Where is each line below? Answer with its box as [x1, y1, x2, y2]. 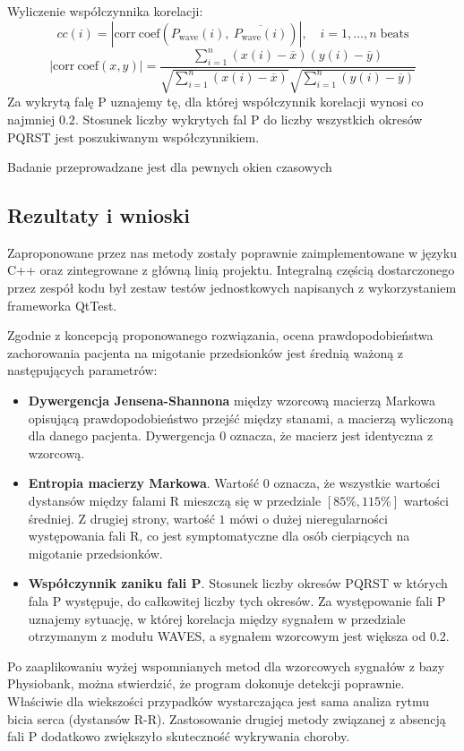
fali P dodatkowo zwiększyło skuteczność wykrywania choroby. [7, 727, 350, 746]
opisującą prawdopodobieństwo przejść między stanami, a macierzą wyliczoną [28, 408, 454, 427]
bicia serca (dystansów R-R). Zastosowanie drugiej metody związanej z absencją [7, 709, 446, 728]
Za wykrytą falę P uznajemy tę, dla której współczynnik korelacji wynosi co [7, 92, 424, 111]
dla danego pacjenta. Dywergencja [28, 426, 216, 445]
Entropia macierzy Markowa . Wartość [28, 474, 260, 492]
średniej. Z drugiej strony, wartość [28, 508, 215, 527]
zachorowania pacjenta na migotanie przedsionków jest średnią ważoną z [7, 343, 404, 362]
